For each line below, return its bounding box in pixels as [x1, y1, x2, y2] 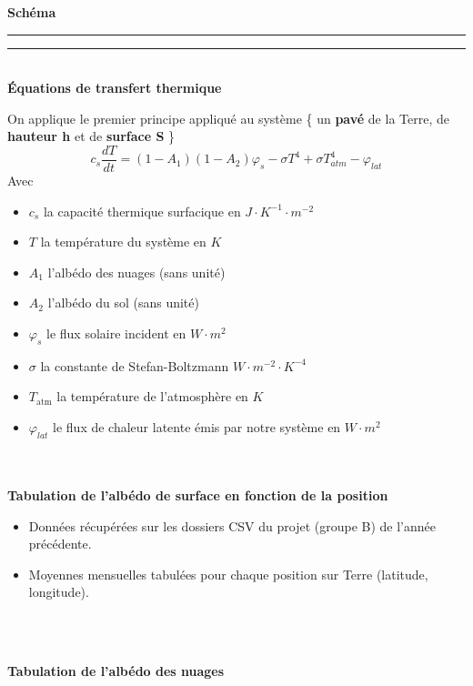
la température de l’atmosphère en [56, 387, 248, 406]
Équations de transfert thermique [7, 78, 222, 97]
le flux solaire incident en [46, 324, 186, 342]
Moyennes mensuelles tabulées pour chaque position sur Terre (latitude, [28, 564, 428, 583]
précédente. [28, 534, 92, 553]
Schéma [7, 3, 56, 21]
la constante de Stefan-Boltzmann [40, 356, 229, 375]
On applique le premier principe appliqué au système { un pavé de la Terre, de [7, 108, 449, 127]
